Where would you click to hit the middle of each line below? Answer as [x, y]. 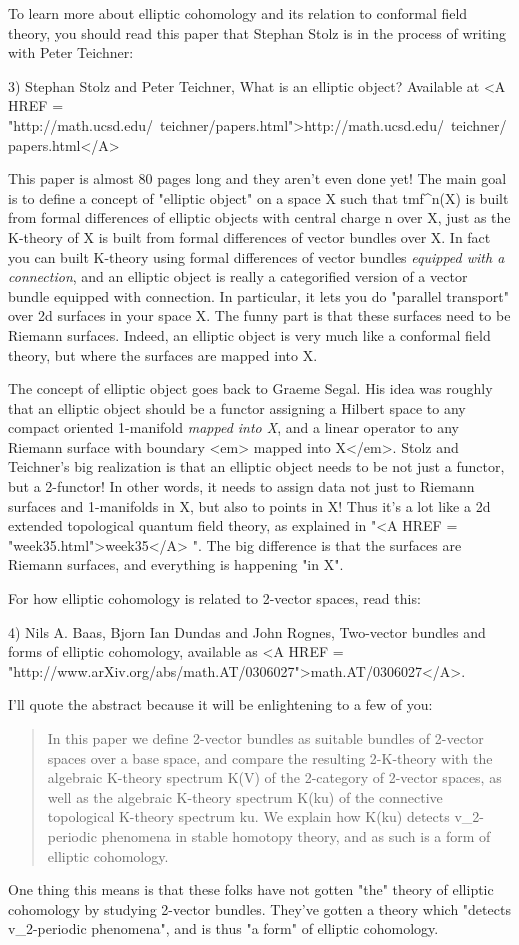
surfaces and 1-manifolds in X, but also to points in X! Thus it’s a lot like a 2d [249, 505]
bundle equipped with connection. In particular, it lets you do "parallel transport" [258, 295]
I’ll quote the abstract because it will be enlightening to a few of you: [220, 704]
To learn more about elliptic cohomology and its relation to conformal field [238, 13]
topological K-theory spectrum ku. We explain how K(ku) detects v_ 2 [263, 816]
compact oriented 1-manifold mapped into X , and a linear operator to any [233, 427]
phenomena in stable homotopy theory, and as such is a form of [296, 835]
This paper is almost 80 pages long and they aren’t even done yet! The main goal [257, 178]
